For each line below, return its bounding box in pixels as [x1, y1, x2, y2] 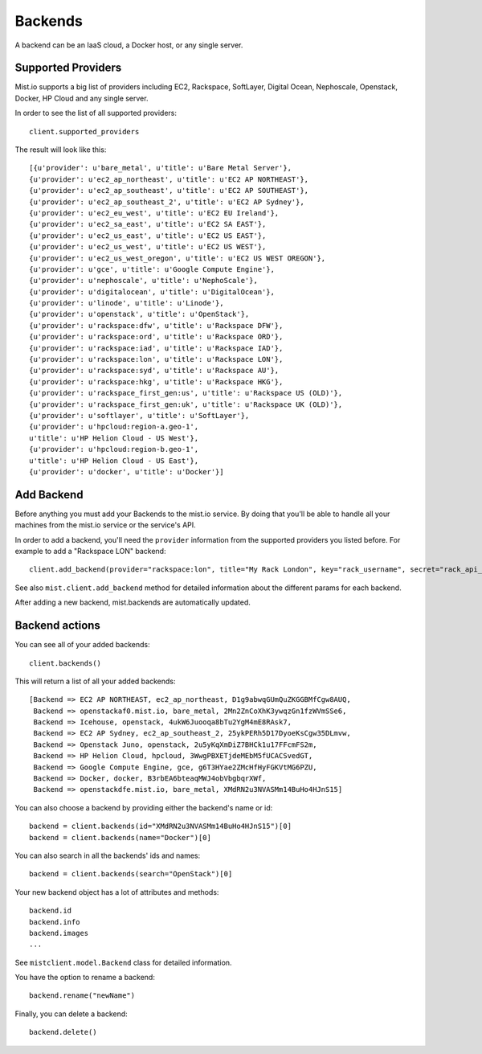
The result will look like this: [14, 145, 107, 154]
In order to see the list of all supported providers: [14, 109, 177, 118]
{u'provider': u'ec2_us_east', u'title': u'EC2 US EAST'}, [29, 231, 267, 240]
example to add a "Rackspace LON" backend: [14, 547, 166, 556]
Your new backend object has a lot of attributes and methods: [14, 887, 219, 896]
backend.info [29, 917, 80, 926]
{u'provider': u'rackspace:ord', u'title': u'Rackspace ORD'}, [29, 332, 284, 342]
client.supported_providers [29, 127, 140, 136]
